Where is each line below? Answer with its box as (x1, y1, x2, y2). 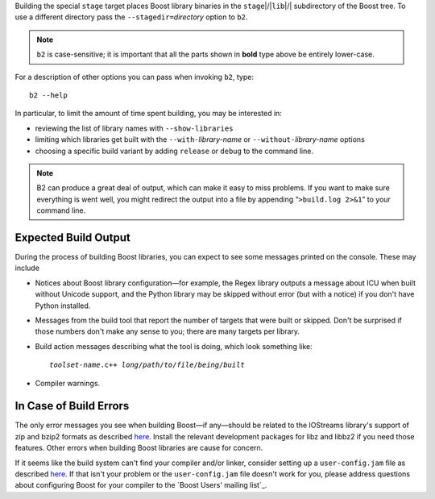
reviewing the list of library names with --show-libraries (35, 123, 234, 133)
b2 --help (29, 90, 68, 100)
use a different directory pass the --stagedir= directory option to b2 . (14, 12, 248, 22)
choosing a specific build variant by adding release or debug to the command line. (35, 146, 314, 156)
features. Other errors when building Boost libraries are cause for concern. (14, 443, 263, 453)
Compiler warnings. (35, 378, 101, 388)
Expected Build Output (14, 231, 130, 244)
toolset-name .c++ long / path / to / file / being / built (49, 360, 245, 370)
